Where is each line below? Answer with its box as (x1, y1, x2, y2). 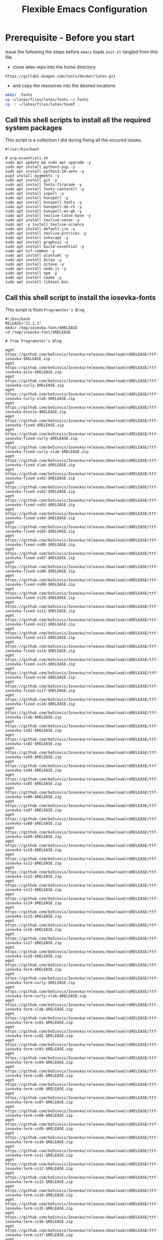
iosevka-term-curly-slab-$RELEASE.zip (5, 994, 87, 999)
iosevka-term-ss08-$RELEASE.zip (5, 1113, 73, 1118)
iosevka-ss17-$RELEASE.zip (5, 941, 62, 946)
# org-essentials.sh (5, 156, 49, 161)
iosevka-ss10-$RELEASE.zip (5, 848, 62, 853)
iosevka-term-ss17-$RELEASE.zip (5, 1232, 73, 1237)
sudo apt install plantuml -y (5, 253, 69, 258)
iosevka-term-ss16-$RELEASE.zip (5, 1219, 73, 1224)
